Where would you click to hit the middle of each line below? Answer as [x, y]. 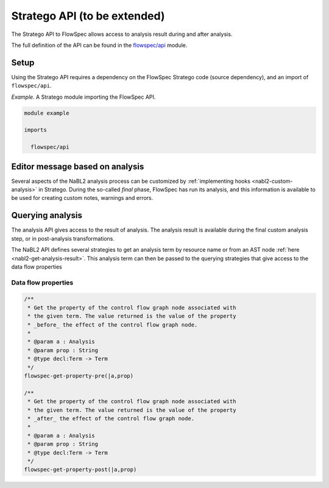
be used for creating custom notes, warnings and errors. [82, 198]
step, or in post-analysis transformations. [63, 238]
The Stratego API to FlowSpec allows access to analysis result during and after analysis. [122, 34]
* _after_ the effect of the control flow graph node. [111, 418]
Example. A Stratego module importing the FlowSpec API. [83, 97]
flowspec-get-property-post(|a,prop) [80, 470]
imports [35, 130]
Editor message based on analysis [78, 167]
